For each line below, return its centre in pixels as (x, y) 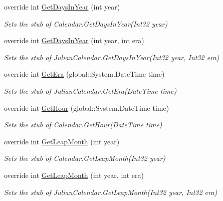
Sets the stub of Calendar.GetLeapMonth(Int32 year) (85, 158)
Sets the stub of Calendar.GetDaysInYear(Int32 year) (86, 23)
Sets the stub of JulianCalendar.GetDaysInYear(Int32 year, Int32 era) (112, 57)
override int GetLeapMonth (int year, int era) (74, 175)
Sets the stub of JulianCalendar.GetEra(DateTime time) (90, 90)
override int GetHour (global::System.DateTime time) (87, 108)
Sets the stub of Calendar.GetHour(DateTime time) (83, 125)
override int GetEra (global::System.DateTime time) (84, 74)
